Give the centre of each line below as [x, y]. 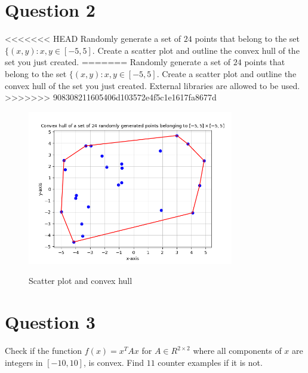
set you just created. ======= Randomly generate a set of [118, 62]
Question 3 [50, 322]
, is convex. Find [113, 362]
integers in [24, 362]
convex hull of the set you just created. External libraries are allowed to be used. [153, 85]
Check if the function [44, 351]
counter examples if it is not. [210, 362]
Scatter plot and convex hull [81, 281]
